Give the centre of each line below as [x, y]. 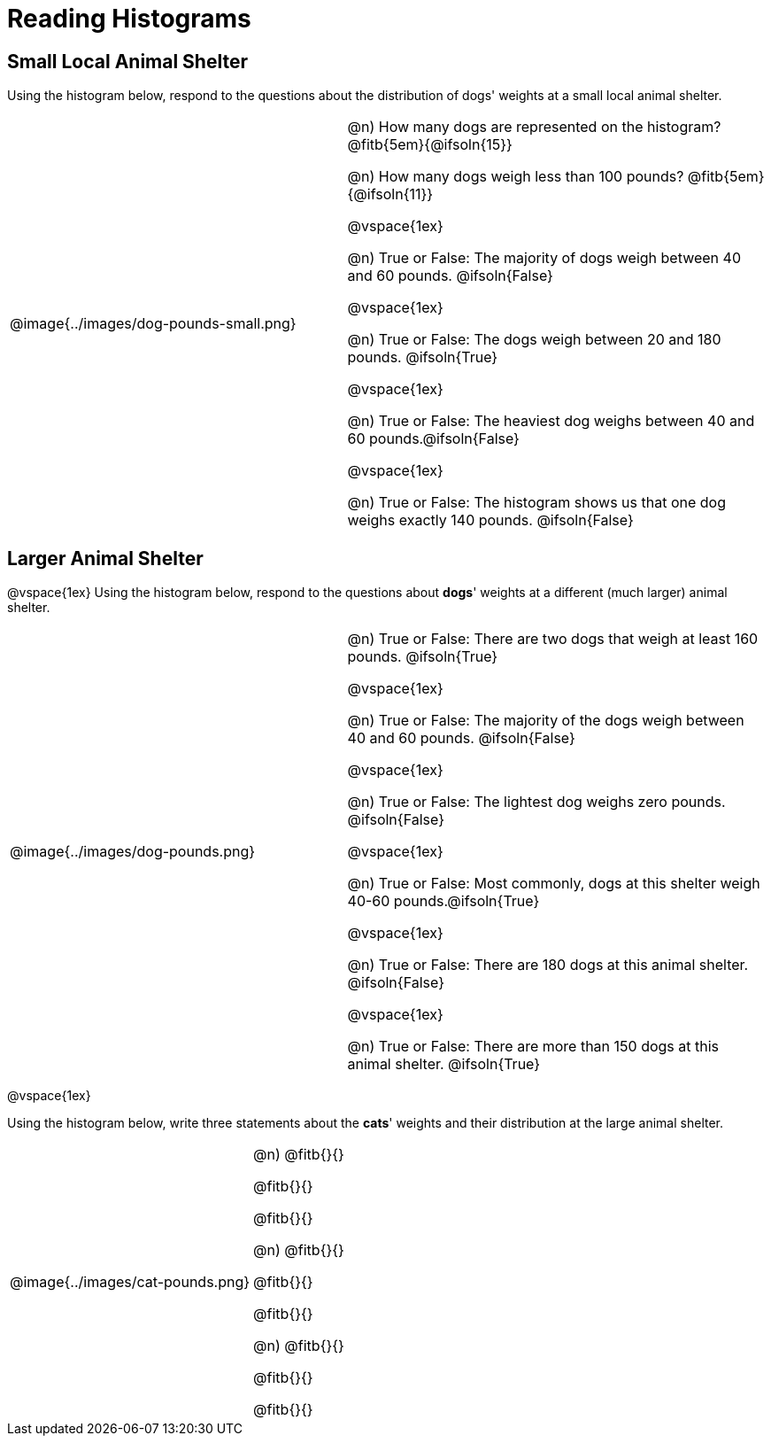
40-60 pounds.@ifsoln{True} [443, 901]
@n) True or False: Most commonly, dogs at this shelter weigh [554, 884]
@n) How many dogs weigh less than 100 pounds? [516, 177]
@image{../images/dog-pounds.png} [133, 852]
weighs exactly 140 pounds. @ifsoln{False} [490, 520]
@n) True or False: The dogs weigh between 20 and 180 [534, 340]
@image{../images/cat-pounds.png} [130, 1282]
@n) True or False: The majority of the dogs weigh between [546, 721]
